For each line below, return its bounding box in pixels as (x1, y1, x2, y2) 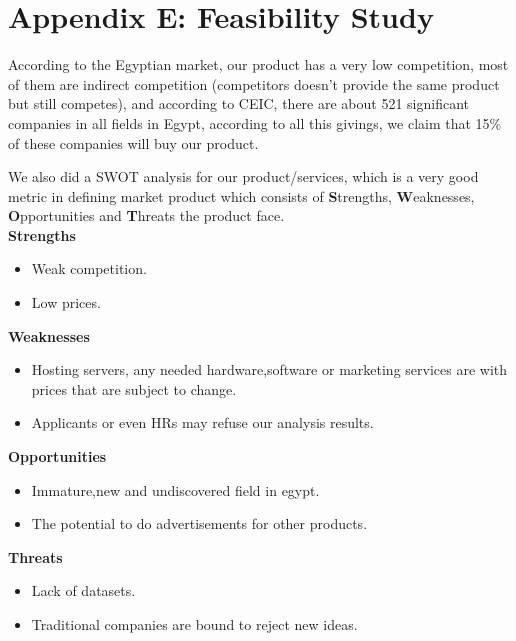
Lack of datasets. (31, 580, 136, 601)
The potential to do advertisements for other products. (31, 513, 368, 534)
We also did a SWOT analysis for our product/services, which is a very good (8, 166, 479, 187)
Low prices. (31, 292, 101, 313)
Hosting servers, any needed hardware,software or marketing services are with (31, 359, 508, 380)
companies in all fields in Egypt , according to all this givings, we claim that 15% (8, 112, 502, 133)
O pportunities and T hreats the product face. (8, 205, 285, 226)
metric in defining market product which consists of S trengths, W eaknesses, (8, 185, 475, 206)
